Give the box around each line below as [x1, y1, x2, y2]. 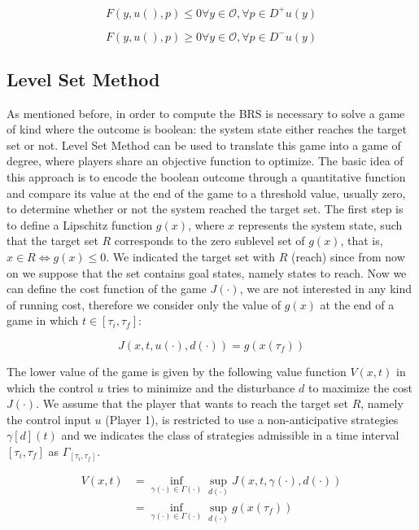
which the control [7, 379, 94, 396]
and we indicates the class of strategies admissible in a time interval [61, 427, 399, 444]
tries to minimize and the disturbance [107, 379, 295, 396]
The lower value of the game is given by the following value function [7, 363, 347, 380]
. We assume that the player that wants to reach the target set [36, 395, 348, 412]
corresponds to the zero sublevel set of [114, 232, 305, 249]
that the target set [7, 232, 98, 249]
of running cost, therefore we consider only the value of [7, 296, 282, 313]
